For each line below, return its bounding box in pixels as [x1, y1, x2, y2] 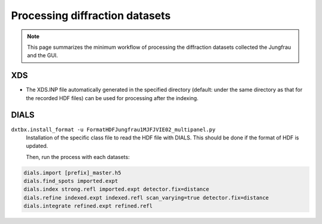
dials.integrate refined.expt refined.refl [23, 203, 153, 210]
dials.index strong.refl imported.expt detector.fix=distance [23, 186, 209, 193]
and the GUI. [27, 52, 58, 59]
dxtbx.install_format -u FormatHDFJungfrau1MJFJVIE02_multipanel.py [11, 126, 216, 133]
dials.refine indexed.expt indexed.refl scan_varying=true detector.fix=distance [23, 194, 270, 201]
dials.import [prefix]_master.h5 [23, 169, 122, 176]
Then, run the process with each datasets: [26, 153, 130, 160]
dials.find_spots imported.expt [23, 178, 119, 185]
